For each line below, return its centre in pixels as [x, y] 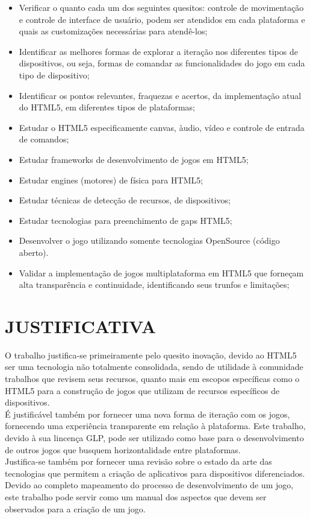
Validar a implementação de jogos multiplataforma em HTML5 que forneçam [161, 272]
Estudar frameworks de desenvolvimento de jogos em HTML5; [134, 159]
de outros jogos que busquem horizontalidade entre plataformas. [123, 449]
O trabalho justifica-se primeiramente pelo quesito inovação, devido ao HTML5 [151, 355]
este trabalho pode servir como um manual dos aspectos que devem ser [136, 496]
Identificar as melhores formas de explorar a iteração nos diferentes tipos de [158, 51]
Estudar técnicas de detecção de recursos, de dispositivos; [125, 200]
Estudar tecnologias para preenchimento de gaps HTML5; [126, 220]
